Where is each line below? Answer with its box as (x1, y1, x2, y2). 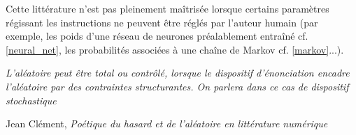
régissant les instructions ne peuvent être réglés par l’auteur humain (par (6, 15, 318, 29)
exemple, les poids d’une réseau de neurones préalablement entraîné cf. (6, 29, 308, 43)
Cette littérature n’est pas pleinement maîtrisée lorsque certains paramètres (6, 1, 329, 15)
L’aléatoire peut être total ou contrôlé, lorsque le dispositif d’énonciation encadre (6, 65, 350, 80)
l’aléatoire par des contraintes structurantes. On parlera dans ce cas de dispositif (6, 79, 349, 93)
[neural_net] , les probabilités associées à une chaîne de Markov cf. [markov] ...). (6, 42, 344, 56)
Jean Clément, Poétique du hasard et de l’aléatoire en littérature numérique (6, 116, 328, 131)
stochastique (6, 93, 57, 107)
